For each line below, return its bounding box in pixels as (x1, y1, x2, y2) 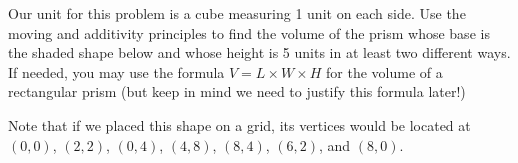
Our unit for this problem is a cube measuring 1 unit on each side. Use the (8, 3, 466, 23)
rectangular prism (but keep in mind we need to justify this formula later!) (8, 81, 466, 102)
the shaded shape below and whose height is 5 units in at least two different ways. (8, 42, 511, 63)
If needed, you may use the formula (8, 61, 225, 82)
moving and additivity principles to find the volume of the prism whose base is (8, 22, 490, 43)
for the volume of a (326, 61, 443, 82)
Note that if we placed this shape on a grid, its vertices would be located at (8, 114, 471, 135)
